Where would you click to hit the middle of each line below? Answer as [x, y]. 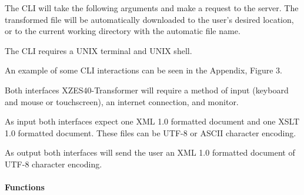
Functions [25, 187]
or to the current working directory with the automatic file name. [123, 31]
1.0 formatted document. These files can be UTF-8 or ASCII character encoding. [151, 132]
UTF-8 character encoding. [54, 164]
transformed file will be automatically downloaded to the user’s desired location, [149, 19]
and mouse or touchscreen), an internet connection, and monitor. [122, 101]
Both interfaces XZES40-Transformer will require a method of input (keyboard [147, 90]
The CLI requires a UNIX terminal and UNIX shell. [98, 50]
